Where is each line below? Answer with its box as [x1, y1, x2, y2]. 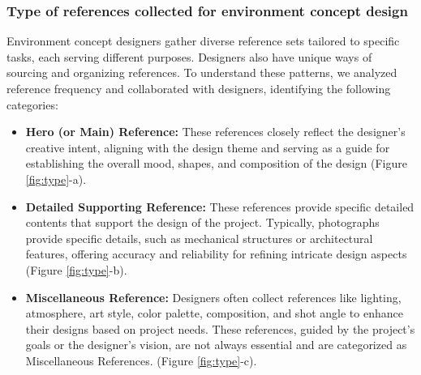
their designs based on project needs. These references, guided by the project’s [25, 320, 415, 337]
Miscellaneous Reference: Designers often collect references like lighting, [25, 288, 402, 305]
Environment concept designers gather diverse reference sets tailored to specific [6, 32, 400, 49]
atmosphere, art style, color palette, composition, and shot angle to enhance [25, 305, 403, 322]
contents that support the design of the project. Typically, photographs [25, 214, 380, 231]
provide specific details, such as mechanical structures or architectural [25, 229, 373, 246]
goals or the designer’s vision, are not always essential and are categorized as [25, 336, 407, 353]
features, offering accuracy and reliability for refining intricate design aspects [25, 245, 407, 262]
